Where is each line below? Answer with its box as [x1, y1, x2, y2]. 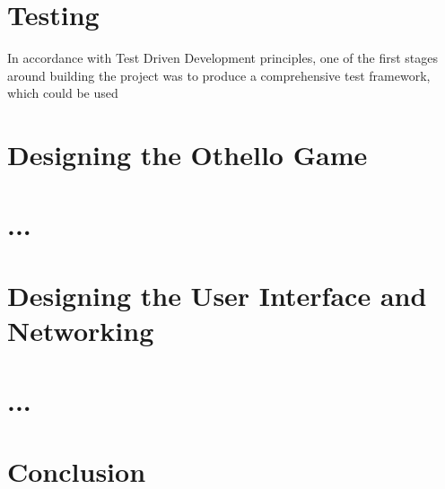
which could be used [7, 83, 118, 102]
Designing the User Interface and [7, 276, 427, 313]
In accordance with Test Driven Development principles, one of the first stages [7, 48, 439, 67]
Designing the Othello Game [7, 136, 368, 173]
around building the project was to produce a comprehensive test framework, [7, 65, 431, 84]
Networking [7, 312, 154, 349]
